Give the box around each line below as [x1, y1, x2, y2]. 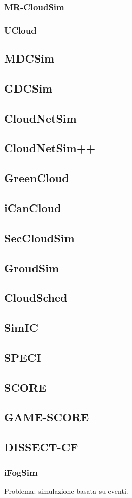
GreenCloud [4, 170, 69, 186]
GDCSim [4, 80, 53, 96]
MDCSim [4, 50, 55, 66]
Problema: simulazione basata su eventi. [4, 485, 128, 496]
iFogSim [4, 465, 38, 478]
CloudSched [4, 289, 68, 305]
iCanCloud [4, 199, 61, 215]
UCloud [4, 23, 37, 36]
